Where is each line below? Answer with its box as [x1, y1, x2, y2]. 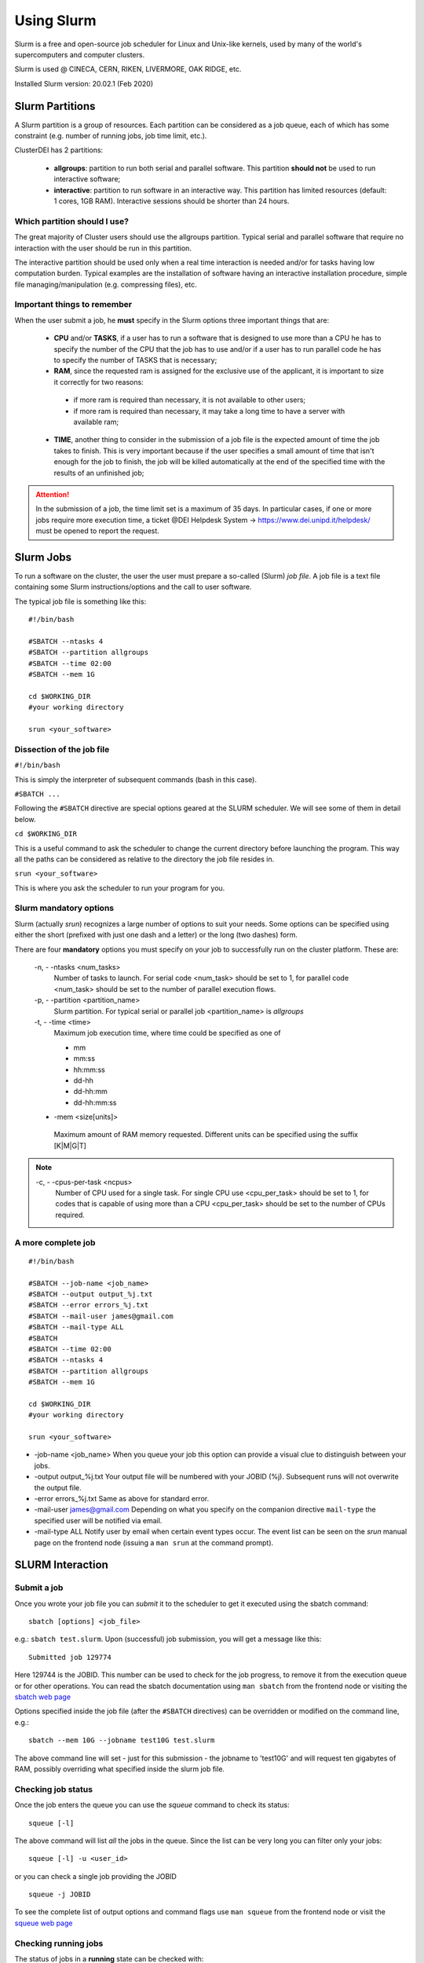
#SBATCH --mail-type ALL [28, 1323, 124, 1332]
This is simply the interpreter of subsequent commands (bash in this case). [14, 774, 257, 784]
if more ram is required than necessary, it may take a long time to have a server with [73, 406, 345, 415]
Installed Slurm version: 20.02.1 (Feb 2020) [14, 79, 154, 88]
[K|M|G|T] [53, 1141, 86, 1150]
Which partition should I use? [14, 216, 130, 227]
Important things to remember [14, 299, 133, 310]
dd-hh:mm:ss [73, 1098, 117, 1107]
